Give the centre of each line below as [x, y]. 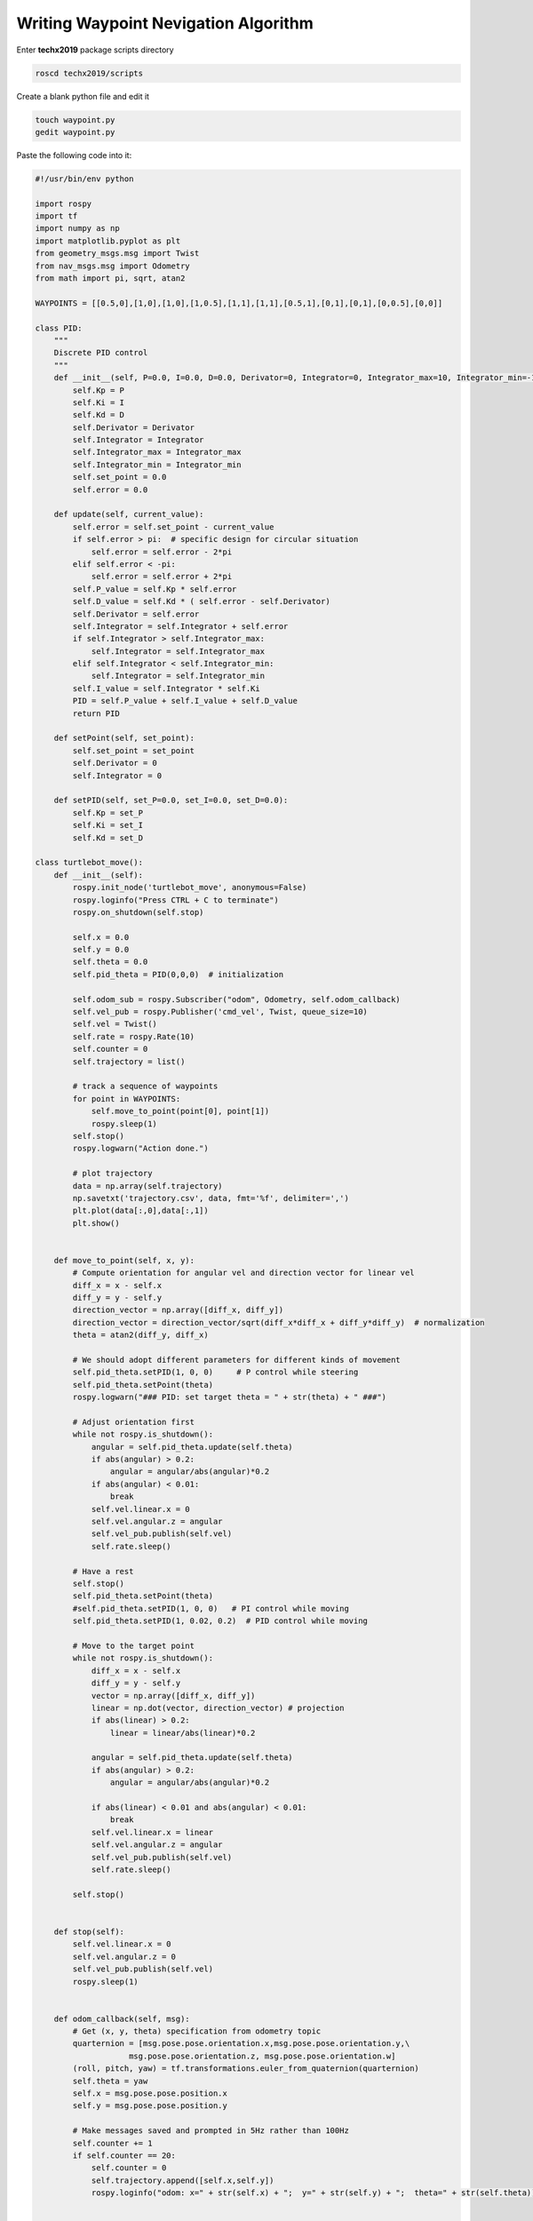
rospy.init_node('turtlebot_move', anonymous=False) [190, 888]
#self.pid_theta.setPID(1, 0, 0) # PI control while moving [211, 1608]
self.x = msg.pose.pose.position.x [150, 2094]
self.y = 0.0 [101, 950]
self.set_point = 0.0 [119, 477]
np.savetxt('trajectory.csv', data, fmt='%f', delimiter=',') [211, 1198]
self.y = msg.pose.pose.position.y [150, 2106]
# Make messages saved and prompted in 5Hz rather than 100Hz [211, 2131]
